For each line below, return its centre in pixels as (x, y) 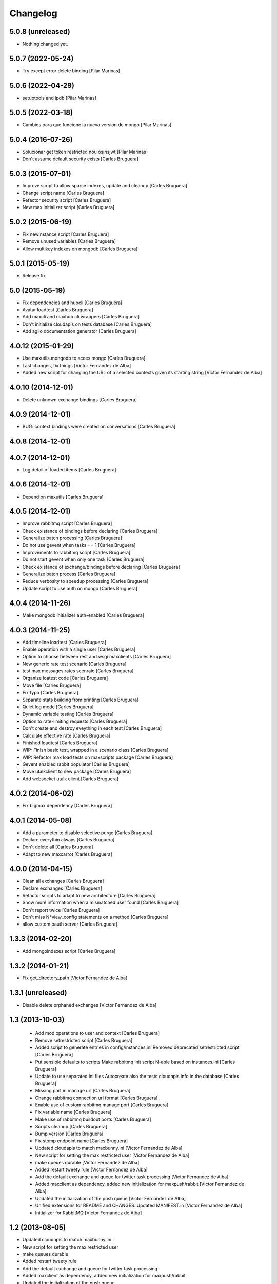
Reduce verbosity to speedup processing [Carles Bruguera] (85, 581)
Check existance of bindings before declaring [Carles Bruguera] (90, 531)
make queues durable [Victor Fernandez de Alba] (87, 1162)
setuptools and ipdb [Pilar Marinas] (60, 98)
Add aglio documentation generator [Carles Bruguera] (80, 331)
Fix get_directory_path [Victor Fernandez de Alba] (75, 978)
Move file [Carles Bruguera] (52, 685)
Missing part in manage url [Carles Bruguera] (83, 1090)
